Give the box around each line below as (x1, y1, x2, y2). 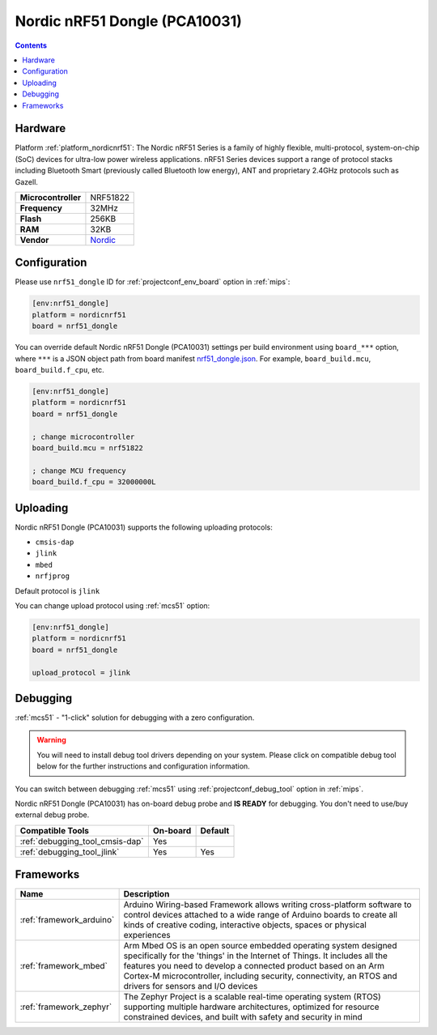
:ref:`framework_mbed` (19, 960, 108, 972)
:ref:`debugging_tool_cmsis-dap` (19, 835, 145, 846)
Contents (15, 40, 48, 50)
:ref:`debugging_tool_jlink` (19, 846, 120, 858)
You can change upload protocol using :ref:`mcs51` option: (15, 600, 210, 611)
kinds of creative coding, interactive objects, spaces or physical (123, 919, 367, 931)
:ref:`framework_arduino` (19, 914, 115, 926)
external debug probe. (15, 810, 90, 820)
